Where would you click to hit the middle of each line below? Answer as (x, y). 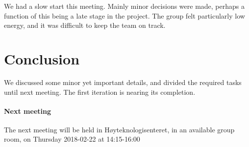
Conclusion (42, 58)
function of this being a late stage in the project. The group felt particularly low (124, 15)
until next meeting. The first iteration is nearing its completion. (100, 92)
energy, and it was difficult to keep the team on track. (85, 25)
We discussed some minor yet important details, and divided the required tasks (123, 82)
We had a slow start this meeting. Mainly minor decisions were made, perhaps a (124, 6)
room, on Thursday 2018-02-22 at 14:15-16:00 (72, 139)
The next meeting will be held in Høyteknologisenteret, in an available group (119, 129)
